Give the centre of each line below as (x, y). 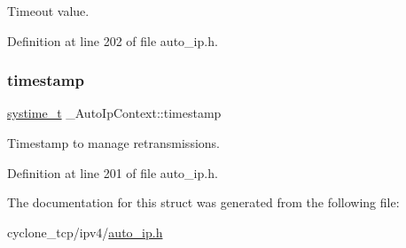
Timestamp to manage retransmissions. (113, 143)
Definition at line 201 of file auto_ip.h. (113, 172)
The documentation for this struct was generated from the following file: (203, 202)
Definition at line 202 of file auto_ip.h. (113, 40)
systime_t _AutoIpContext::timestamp (114, 113)
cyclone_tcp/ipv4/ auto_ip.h (85, 232)
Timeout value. (48, 11)
